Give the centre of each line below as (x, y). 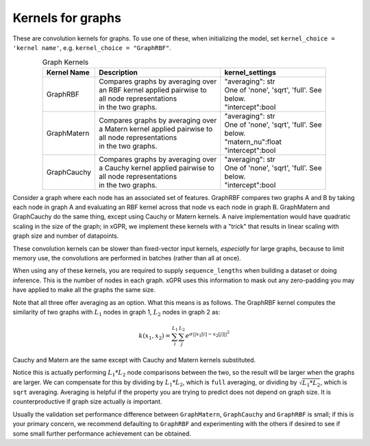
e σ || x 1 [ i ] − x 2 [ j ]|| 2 (207, 335)
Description (118, 72)
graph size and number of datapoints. (66, 236)
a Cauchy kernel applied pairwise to (157, 168)
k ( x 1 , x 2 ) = (155, 337)
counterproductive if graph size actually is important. (87, 401)
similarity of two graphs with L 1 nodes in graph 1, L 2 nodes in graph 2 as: (116, 313)
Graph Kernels (65, 62)
